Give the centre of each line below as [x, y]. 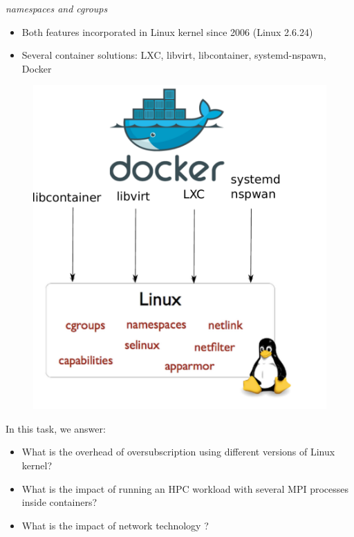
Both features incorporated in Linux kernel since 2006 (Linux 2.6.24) [167, 31]
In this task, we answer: [56, 428]
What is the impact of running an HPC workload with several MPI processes [185, 488]
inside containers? [59, 502]
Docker [37, 68]
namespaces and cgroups [57, 8]
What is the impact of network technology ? [115, 525]
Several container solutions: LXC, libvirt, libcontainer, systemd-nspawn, [174, 55]
